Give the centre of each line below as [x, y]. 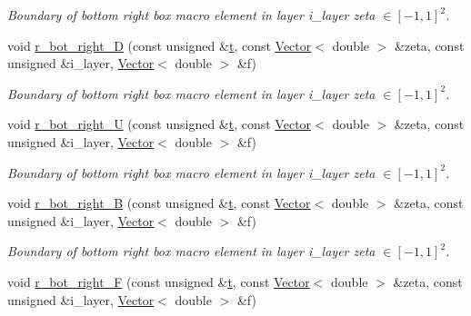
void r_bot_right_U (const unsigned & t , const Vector [160, 124]
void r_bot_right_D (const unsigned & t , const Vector [160, 45]
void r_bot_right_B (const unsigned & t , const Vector [159, 203]
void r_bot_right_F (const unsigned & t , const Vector [159, 281]
